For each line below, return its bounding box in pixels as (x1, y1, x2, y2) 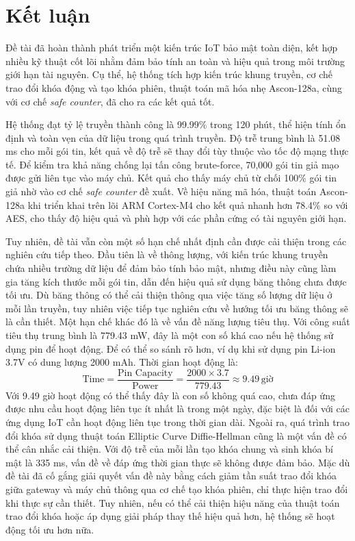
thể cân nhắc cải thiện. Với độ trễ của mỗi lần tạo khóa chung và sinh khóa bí (5, 442, 333, 456)
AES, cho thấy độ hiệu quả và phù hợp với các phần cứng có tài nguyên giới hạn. (5, 211, 347, 225)
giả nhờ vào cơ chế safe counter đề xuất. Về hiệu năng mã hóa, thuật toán (5, 184, 317, 199)
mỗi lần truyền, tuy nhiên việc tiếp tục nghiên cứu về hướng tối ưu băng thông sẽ (5, 301, 349, 315)
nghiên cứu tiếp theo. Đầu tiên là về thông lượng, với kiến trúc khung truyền (5, 247, 328, 262)
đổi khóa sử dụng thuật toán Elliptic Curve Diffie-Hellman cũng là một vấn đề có (5, 428, 347, 442)
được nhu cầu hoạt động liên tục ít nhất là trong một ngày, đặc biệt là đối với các (5, 401, 350, 416)
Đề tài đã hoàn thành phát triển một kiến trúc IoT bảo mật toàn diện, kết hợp (5, 40, 338, 55)
